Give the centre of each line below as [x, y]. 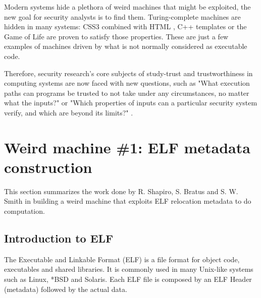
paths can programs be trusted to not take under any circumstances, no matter [127, 93]
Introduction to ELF [59, 238]
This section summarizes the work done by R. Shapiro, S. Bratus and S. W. [121, 191]
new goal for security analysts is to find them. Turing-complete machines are [122, 16]
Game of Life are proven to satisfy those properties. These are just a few [116, 36]
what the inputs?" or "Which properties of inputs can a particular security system [131, 103]
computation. [24, 211]
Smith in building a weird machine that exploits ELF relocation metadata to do [128, 201]
